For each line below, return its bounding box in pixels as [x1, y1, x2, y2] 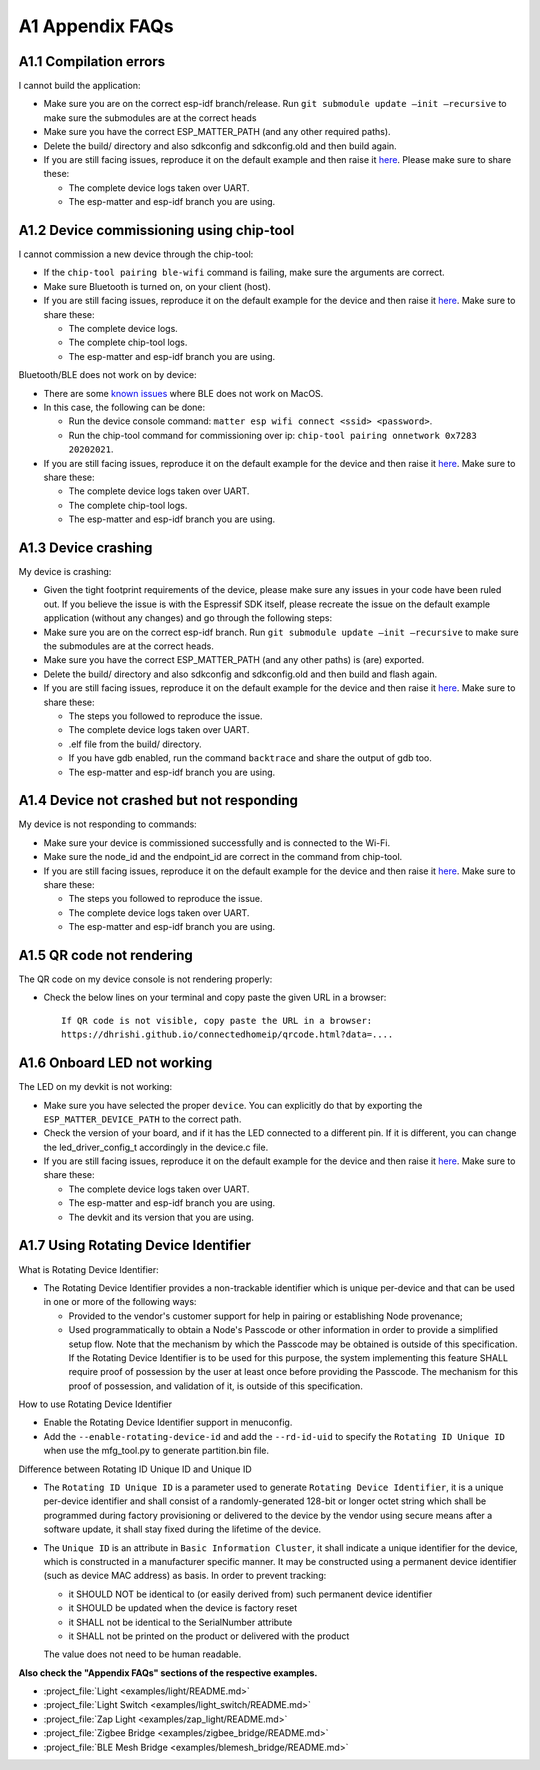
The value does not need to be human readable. [43, 1648, 242, 1660]
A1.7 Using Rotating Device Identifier [18, 1237, 252, 1254]
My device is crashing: [18, 566, 112, 578]
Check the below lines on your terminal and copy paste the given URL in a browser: [43, 991, 387, 1004]
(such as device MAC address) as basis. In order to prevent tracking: [43, 1570, 327, 1582]
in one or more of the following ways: [43, 1296, 197, 1308]
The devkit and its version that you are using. [68, 1211, 255, 1223]
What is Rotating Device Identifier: [18, 1263, 159, 1275]
